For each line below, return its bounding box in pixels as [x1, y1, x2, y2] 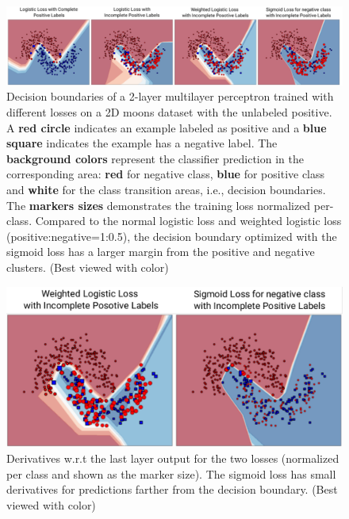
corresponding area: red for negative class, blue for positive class [6, 166, 325, 182]
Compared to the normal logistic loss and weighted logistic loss [35, 212, 342, 229]
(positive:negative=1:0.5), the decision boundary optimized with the [6, 227, 337, 244]
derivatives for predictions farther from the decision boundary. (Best [6, 481, 338, 498]
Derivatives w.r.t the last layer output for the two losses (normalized [6, 449, 339, 466]
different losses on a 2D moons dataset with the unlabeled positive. [6, 103, 332, 120]
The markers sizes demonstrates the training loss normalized [6, 197, 311, 213]
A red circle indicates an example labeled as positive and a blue [6, 119, 327, 135]
